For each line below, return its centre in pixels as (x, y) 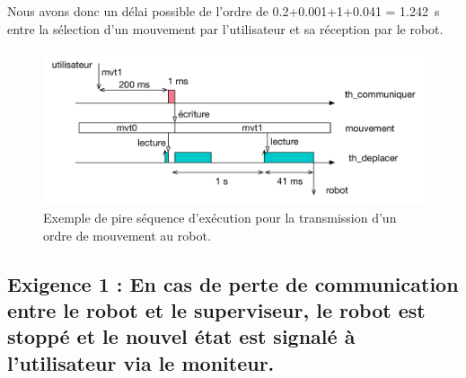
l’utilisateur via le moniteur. (141, 362)
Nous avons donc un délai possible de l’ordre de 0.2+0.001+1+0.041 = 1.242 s (224, 11)
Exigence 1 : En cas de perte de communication (233, 283)
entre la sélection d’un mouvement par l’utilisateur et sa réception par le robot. (225, 28)
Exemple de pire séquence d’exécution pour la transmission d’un (220, 218)
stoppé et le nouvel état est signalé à (181, 336)
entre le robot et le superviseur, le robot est (216, 310)
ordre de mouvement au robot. (127, 235)
